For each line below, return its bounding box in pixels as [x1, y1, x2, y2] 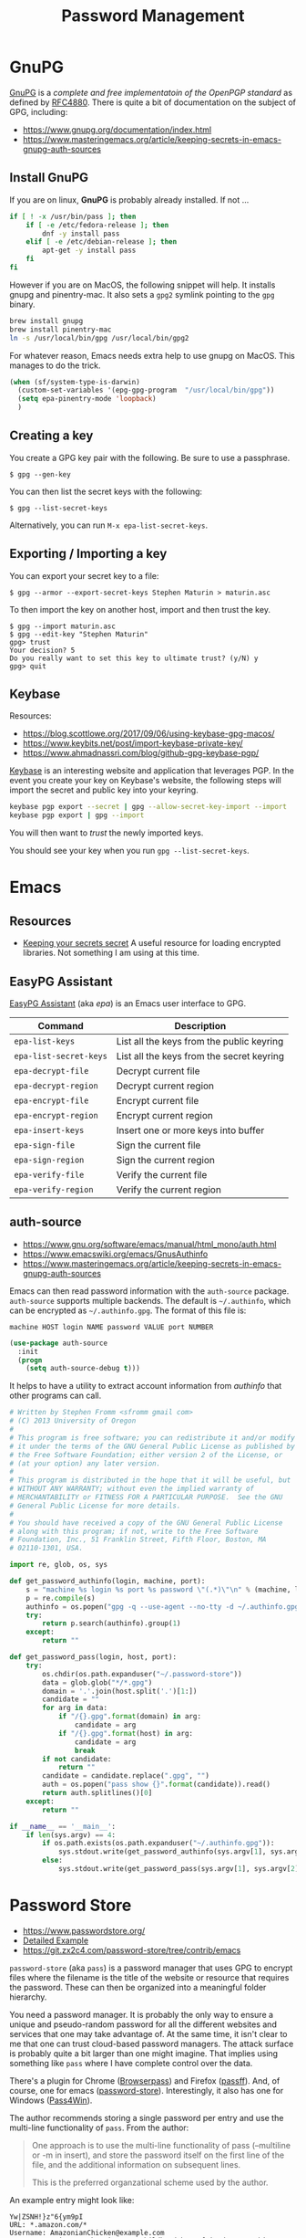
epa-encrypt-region [14, 1110, 98, 1120]
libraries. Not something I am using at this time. [22, 947, 200, 959]
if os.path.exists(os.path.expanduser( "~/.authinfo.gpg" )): [42, 1839, 275, 1848]
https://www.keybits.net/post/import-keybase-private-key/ [22, 738, 243, 749]
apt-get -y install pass [42, 246, 137, 256]
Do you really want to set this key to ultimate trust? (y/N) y [9, 654, 259, 663]
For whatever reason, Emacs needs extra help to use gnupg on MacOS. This [9, 350, 296, 361]
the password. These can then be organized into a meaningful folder [9, 1981, 267, 1992]
